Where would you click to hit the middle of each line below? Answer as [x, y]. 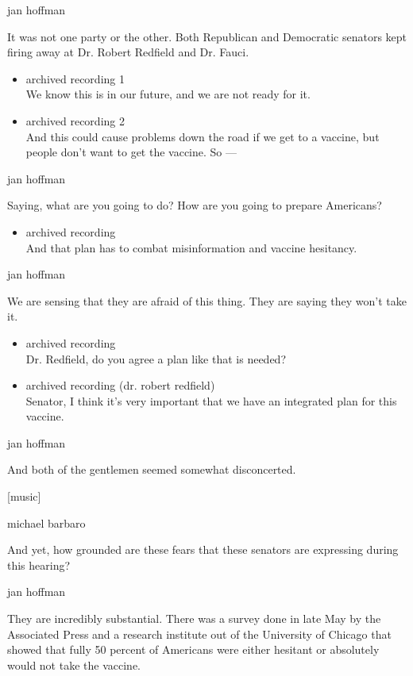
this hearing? [39, 565]
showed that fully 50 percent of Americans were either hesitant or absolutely [193, 649]
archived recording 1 [75, 78]
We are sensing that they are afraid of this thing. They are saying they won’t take [207, 300]
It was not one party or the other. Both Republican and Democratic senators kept [207, 36]
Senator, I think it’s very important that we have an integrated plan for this [211, 400]
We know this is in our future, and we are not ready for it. [168, 94]
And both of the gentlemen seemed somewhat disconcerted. [152, 469]
